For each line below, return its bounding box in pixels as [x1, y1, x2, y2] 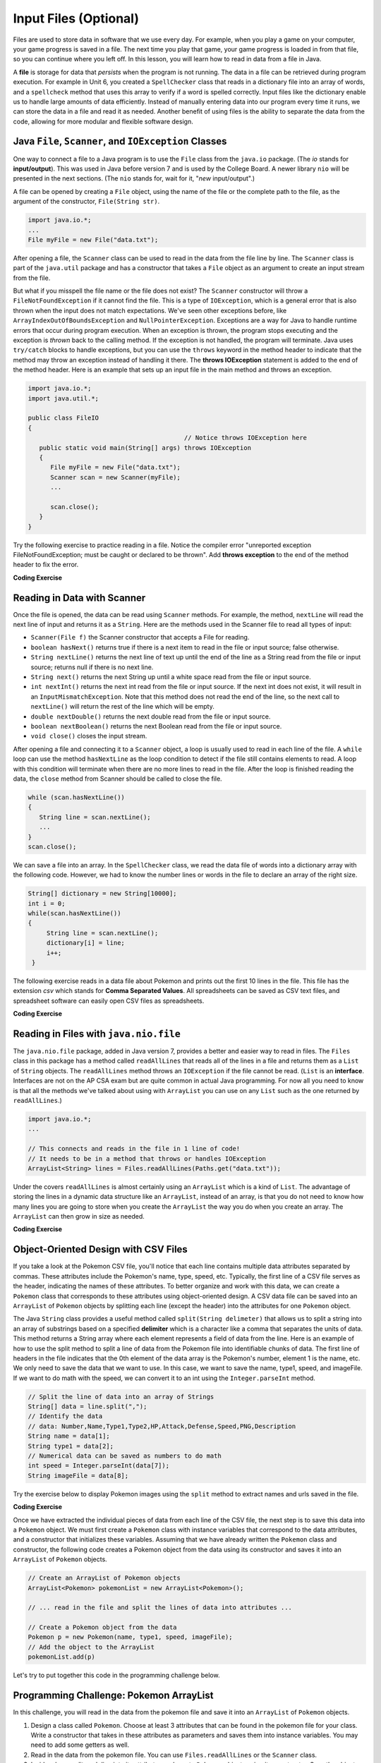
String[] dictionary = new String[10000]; [28, 889, 177, 898]
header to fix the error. [13, 561, 79, 569]
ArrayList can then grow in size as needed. [13, 1212, 145, 1221]
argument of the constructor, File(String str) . [13, 197, 160, 206]
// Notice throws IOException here [183, 434, 307, 442]
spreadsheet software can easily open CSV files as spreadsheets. [13, 996, 205, 1005]
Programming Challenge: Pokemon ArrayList [13, 1690, 214, 1702]
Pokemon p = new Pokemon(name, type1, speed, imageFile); [28, 1633, 233, 1641]
